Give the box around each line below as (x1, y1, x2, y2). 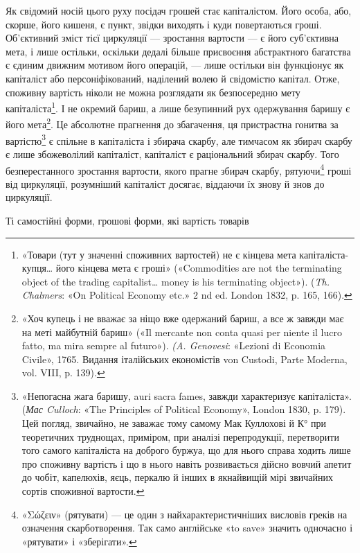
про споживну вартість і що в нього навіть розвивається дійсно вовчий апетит (21, 456, 352, 471)
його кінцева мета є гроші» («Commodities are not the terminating (55, 261, 342, 275)
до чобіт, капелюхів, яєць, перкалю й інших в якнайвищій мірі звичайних (21, 470, 333, 484)
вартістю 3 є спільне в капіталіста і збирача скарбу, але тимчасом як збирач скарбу (6, 131, 352, 148)
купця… (21, 261, 53, 275)
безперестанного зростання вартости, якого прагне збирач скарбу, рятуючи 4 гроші (6, 161, 352, 177)
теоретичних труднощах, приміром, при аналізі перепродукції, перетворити (21, 429, 339, 444)
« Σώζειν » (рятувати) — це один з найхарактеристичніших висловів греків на (21, 507, 348, 521)
